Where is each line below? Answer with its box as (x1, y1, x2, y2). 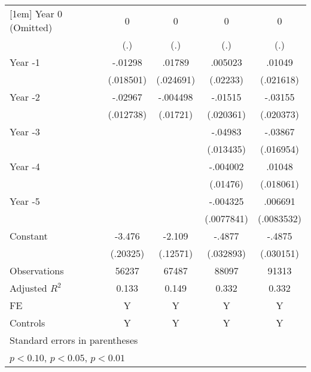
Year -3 (10, 125, 40, 138)
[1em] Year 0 (10, 7, 63, 20)
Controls (10, 316, 45, 329)
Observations (10, 264, 64, 277)
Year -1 (10, 55, 40, 69)
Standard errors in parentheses (10, 333, 138, 347)
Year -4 (10, 159, 40, 173)
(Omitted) (10, 20, 53, 34)
